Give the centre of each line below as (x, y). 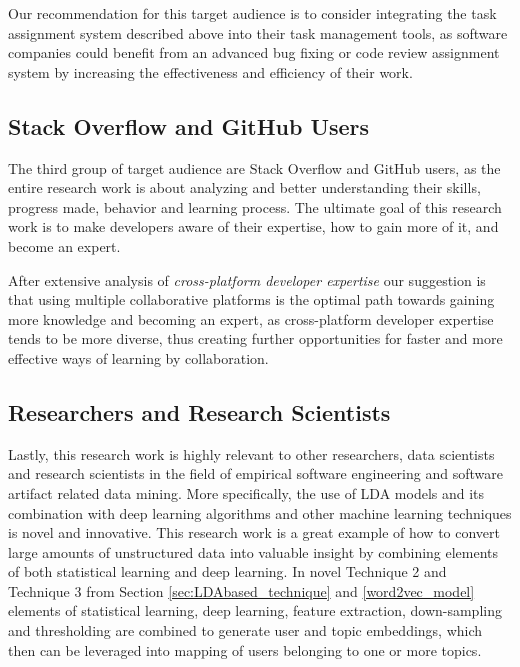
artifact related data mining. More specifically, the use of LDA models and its (246, 492)
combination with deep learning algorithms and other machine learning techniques (260, 512)
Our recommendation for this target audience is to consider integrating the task (252, 13)
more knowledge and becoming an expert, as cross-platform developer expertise (251, 318)
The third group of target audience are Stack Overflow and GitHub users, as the (254, 167)
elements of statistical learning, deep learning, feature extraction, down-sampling (255, 610)
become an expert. (64, 245)
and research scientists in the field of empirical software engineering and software (255, 473)
